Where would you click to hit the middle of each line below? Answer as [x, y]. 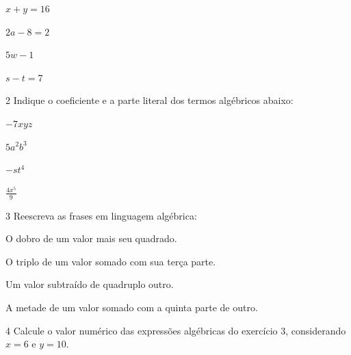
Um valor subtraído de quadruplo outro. [90, 284]
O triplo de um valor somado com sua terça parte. [111, 261]
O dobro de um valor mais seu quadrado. [91, 238]
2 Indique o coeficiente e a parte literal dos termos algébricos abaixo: [149, 100]
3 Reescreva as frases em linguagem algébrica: [101, 215]
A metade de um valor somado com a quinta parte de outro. [132, 307]
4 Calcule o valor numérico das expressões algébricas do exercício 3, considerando [176, 330]
